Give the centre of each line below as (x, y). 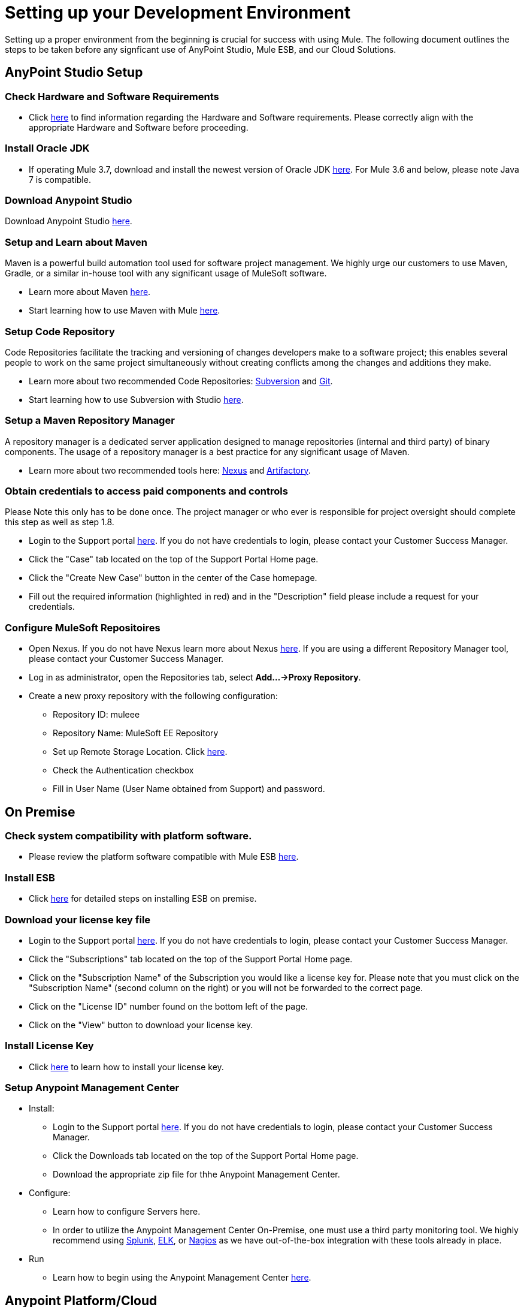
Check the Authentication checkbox (123, 770)
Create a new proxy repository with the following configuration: (153, 696)
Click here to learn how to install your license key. (126, 1067)
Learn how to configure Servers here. (127, 1212)
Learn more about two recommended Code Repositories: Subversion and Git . (181, 381)
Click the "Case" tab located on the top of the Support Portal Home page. (174, 559)
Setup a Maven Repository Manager (90, 421)
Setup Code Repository (60, 331)
